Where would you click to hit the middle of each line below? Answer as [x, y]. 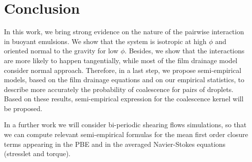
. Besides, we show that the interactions [185, 51]
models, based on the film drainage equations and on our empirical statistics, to [124, 80]
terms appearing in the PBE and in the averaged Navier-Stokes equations [115, 144]
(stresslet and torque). [37, 153]
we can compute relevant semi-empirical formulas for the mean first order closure [126, 134]
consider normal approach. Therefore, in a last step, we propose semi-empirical [123, 70]
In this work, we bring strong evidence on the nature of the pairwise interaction [124, 32]
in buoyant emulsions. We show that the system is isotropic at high [105, 41]
